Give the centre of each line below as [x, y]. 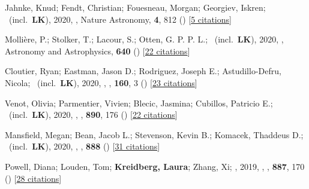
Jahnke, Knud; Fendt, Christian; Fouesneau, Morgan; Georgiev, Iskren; [135, 7]
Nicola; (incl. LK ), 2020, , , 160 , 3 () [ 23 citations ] [101, 82]
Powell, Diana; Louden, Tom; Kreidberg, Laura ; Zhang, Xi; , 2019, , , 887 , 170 [155, 166]
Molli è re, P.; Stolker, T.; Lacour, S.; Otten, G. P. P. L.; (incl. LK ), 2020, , [144, 39]
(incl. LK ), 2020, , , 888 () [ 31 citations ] [84, 146]
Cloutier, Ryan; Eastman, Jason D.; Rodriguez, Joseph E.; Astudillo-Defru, [143, 71]
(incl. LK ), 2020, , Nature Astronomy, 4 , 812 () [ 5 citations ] [120, 19]
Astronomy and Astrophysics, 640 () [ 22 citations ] [97, 51]
